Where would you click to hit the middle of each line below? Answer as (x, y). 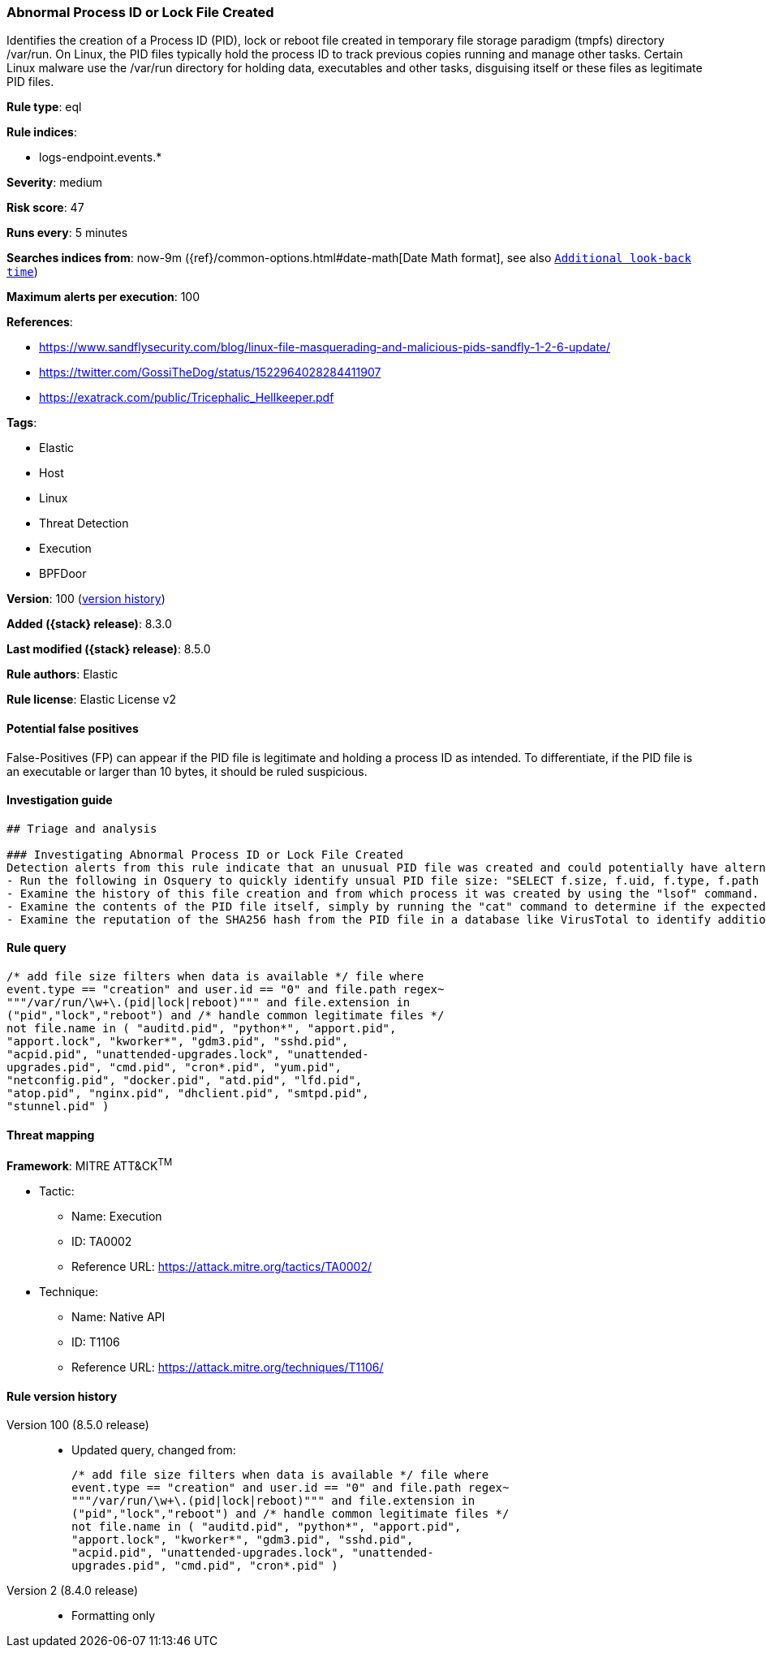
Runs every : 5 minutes (67, 233)
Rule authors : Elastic (62, 674)
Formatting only (114, 1616)
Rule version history (62, 1396)
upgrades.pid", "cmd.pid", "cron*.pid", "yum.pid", (174, 1068)
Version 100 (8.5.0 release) (78, 1425)
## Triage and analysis (82, 828)
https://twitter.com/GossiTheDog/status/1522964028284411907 (210, 373)
